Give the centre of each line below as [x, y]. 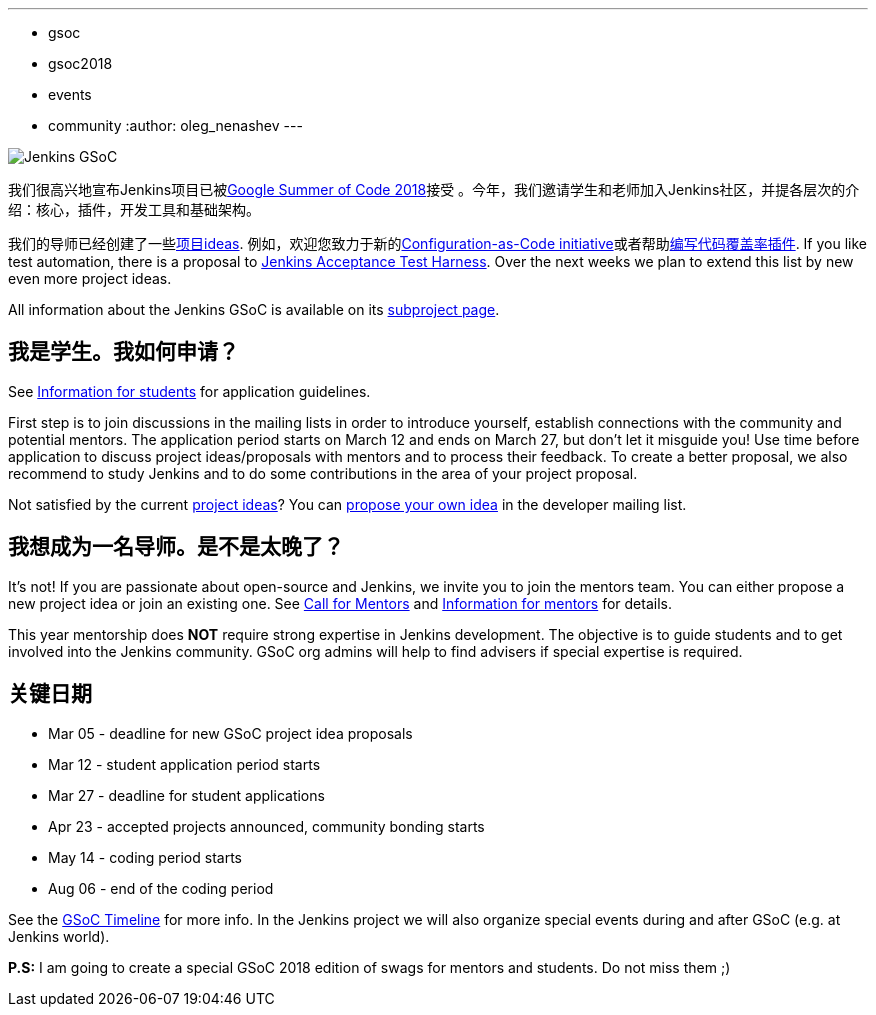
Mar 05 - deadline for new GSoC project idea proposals [230, 733]
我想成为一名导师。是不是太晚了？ [176, 547]
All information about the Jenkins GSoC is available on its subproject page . [254, 309]
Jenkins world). [59, 936]
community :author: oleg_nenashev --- [175, 125]
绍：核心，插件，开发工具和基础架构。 [134, 209]
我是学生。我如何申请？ [123, 352]
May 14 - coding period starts [145, 857]
